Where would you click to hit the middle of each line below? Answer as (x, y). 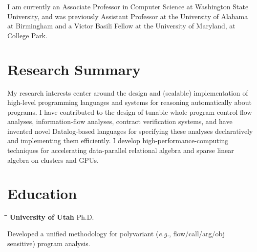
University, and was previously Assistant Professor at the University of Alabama (128, 16)
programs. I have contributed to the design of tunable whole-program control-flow (130, 112)
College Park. (27, 35)
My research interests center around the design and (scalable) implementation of (128, 92)
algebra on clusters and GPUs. (53, 160)
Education (42, 193)
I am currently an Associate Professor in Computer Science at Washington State (128, 6)
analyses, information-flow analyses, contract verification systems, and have (120, 121)
